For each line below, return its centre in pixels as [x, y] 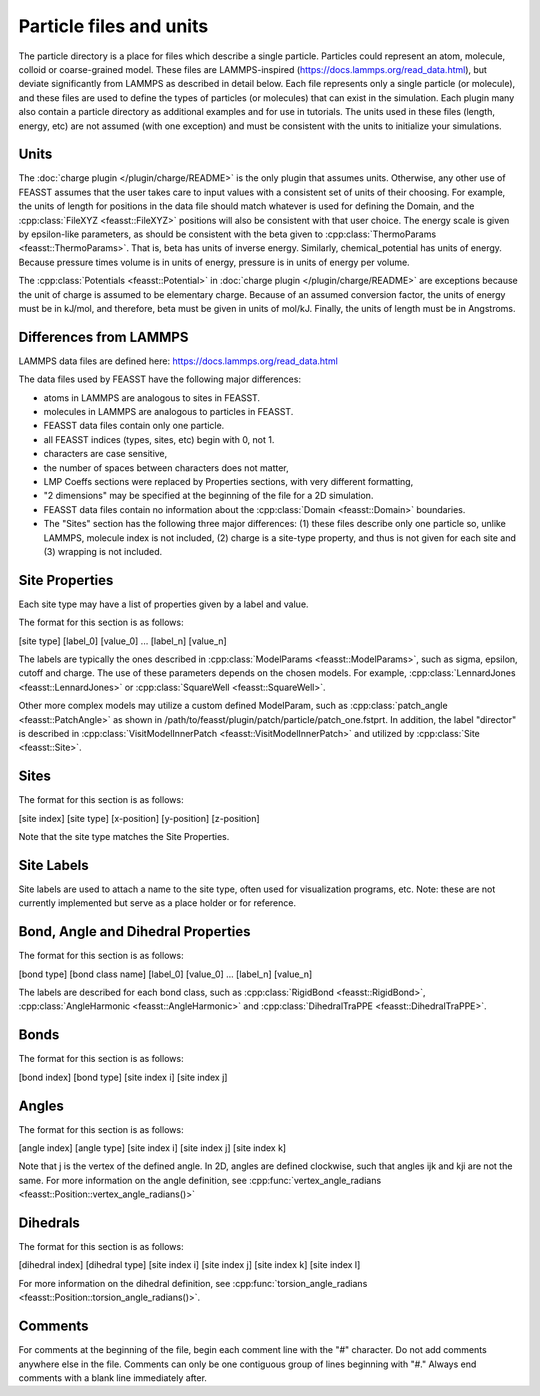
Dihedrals [49, 1222]
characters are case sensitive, [105, 454]
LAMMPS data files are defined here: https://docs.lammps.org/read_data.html [178, 361]
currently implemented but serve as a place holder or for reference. [157, 903]
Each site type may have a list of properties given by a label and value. [163, 604]
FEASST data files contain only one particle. [134, 426]
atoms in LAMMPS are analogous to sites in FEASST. [151, 397]
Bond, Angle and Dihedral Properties [134, 931]
